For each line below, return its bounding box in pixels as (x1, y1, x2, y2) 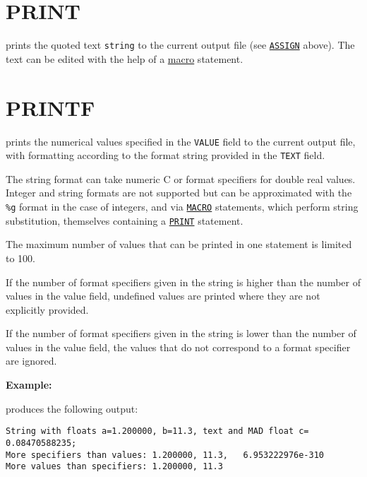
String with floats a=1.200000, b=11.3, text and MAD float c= (6, 426, 309, 437)
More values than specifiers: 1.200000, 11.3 (6, 461, 223, 472)
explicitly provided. (6, 302, 89, 317)
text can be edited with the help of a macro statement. (6, 51, 243, 66)
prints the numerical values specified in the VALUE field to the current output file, (6, 134, 356, 148)
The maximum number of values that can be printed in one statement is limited (6, 237, 352, 252)
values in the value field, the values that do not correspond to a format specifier (6, 339, 351, 354)
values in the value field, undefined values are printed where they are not (6, 288, 320, 303)
